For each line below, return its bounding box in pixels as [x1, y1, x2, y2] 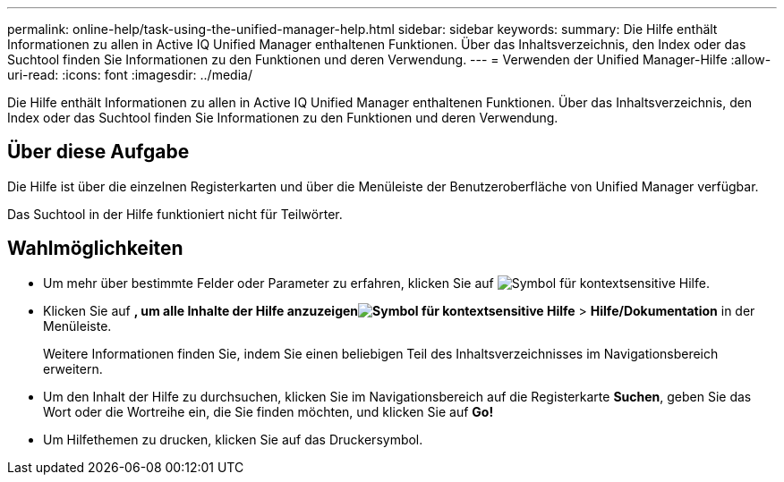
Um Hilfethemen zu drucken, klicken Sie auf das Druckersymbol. [43, 431, 423, 447]
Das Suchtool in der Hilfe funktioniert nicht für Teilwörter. [7, 206, 343, 222]
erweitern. [43, 360, 103, 376]
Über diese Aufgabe [7, 140, 190, 164]
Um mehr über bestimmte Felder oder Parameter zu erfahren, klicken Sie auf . [43, 275, 710, 291]
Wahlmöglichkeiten [7, 237, 183, 260]
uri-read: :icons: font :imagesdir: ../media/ [7, 67, 252, 82]
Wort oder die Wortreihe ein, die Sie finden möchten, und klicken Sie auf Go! [43, 403, 494, 419]
